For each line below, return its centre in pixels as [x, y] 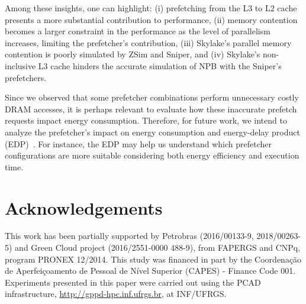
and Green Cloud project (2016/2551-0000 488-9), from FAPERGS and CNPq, [158, 248]
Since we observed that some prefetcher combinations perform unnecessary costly [152, 97]
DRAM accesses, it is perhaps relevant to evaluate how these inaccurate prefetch [151, 109]
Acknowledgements [84, 207]
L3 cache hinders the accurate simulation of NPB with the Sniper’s [160, 65]
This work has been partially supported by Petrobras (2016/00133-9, [129, 236]
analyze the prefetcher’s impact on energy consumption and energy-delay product [152, 132]
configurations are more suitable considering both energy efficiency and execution [152, 155]
